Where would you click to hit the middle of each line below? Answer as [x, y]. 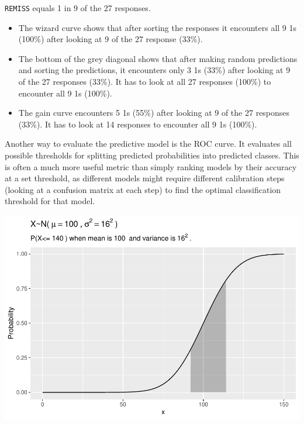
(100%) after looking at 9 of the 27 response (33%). [110, 39]
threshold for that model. [50, 201]
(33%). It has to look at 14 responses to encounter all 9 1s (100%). [138, 124]
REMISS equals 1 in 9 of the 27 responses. [78, 8]
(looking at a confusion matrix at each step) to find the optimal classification [143, 189]
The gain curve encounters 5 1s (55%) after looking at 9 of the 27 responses [154, 113]
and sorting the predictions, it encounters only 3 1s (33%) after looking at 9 [154, 70]
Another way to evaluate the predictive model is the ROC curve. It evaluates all [148, 144]
